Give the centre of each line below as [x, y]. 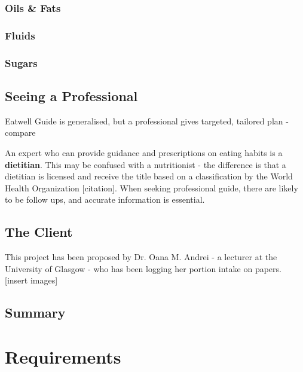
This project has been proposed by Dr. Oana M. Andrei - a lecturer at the [141, 257]
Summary [35, 312]
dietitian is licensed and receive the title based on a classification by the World [149, 176]
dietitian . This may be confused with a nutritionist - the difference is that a [146, 164]
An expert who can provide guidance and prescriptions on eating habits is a [144, 152]
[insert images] [31, 280]
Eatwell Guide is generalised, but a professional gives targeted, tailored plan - [147, 121]
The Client [39, 232]
